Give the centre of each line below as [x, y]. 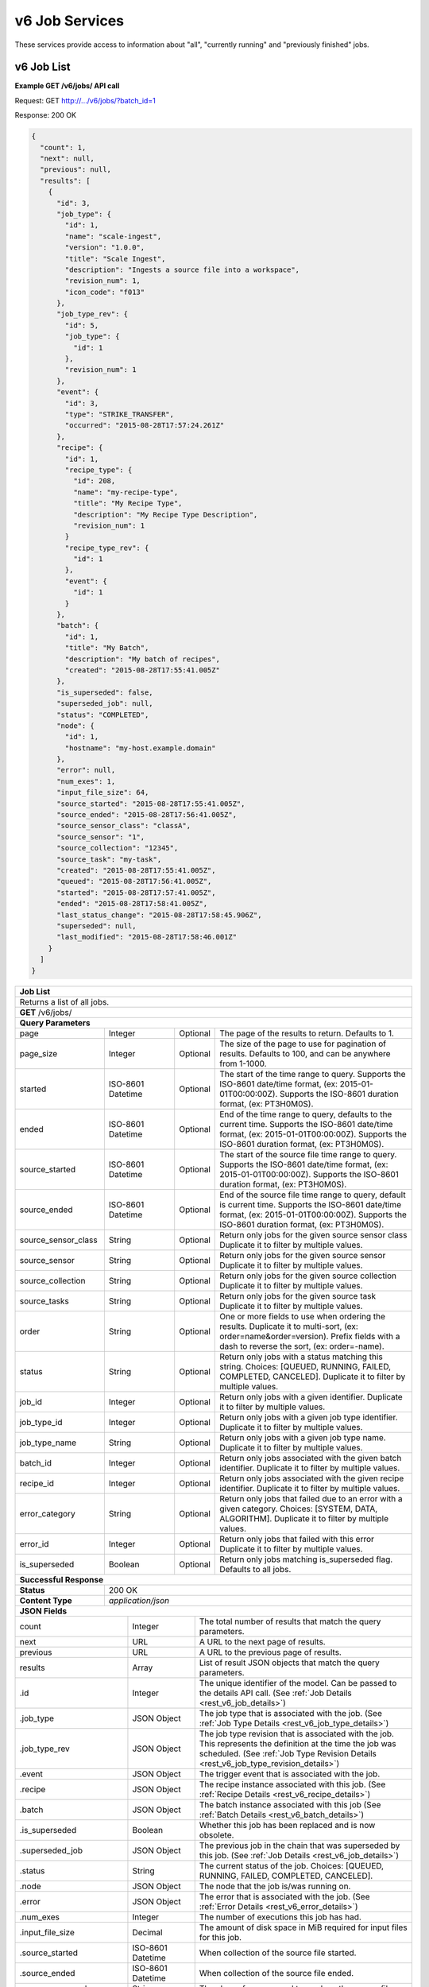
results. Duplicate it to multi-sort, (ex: [289, 1326]
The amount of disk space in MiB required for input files [303, 1927]
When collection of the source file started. [278, 1953]
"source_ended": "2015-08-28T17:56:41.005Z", [147, 815]
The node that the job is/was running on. [275, 1886]
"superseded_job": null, [105, 704]
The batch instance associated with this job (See [290, 1804]
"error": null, [86, 770]
